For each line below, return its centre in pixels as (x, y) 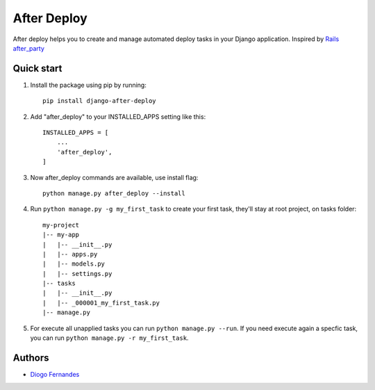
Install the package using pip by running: (89, 85)
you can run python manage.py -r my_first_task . (109, 338)
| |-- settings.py (77, 274)
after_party (29, 48)
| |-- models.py (74, 264)
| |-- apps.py (70, 254)
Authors (31, 358)
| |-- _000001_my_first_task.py (101, 303)
